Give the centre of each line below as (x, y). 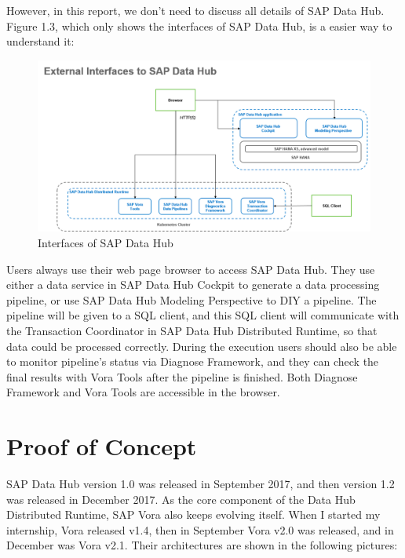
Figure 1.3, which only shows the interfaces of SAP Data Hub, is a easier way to (199, 26)
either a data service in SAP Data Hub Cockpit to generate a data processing (193, 284)
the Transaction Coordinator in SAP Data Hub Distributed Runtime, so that (192, 330)
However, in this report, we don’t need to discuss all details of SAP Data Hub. (195, 10)
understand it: (40, 41)
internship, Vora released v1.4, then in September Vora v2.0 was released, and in (200, 529)
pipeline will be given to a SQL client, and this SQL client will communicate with (203, 315)
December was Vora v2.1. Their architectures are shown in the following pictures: (202, 545)
